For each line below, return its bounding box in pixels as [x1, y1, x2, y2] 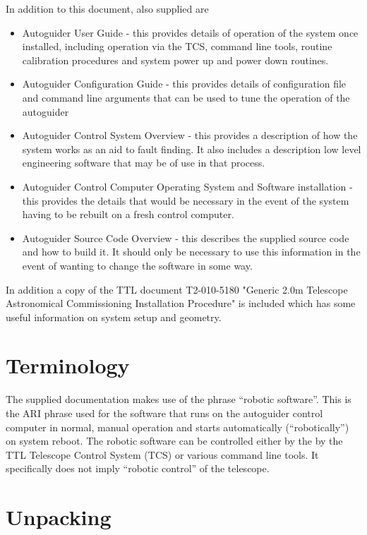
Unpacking [6, 503, 112, 531]
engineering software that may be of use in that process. [22, 155, 265, 170]
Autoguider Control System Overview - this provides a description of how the [22, 128, 358, 143]
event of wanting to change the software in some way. [22, 258, 253, 272]
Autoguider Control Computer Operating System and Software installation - [22, 179, 353, 193]
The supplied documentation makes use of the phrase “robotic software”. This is [6, 392, 351, 407]
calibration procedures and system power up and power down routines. [22, 52, 329, 67]
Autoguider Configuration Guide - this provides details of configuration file [22, 76, 347, 91]
